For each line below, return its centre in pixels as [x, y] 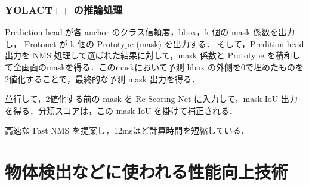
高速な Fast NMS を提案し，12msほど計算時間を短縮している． [127, 130]
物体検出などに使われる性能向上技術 [146, 172]
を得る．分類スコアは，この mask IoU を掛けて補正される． [121, 110]
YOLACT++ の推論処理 [64, 9]
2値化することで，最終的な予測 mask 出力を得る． [102, 78]
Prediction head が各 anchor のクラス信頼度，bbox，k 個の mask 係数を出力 [150, 32]
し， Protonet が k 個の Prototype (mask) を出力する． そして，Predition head [154, 43]
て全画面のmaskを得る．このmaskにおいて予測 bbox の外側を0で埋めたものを [154, 67]
